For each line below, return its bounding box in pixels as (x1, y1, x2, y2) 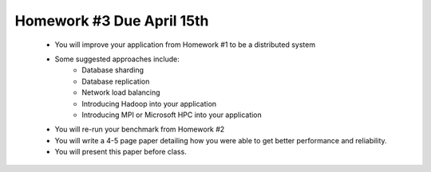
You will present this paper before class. (54, 147, 187, 157)
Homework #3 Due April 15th (14, 12, 209, 29)
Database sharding (81, 65, 144, 75)
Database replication (81, 76, 150, 86)
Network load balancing (81, 88, 160, 97)
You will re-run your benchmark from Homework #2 (54, 124, 225, 135)
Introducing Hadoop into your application (81, 99, 217, 108)
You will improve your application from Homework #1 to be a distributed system (54, 40, 315, 49)
